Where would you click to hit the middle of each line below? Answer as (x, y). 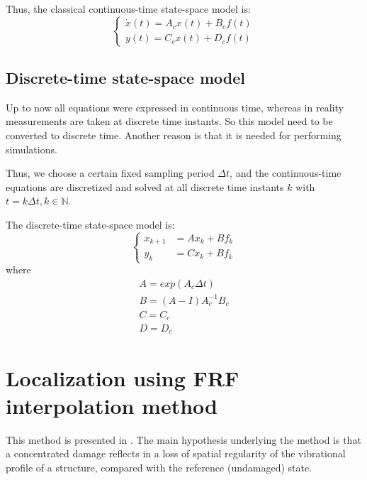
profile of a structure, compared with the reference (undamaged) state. (159, 467)
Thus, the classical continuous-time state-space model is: (128, 9)
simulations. (32, 149)
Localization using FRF (123, 377)
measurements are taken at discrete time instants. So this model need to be (169, 121)
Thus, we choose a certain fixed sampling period (110, 173)
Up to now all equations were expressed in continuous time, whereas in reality (175, 107)
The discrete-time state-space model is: (90, 224)
